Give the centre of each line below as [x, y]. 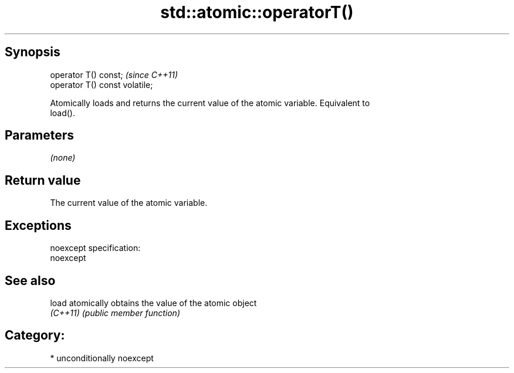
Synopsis [33, 52]
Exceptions [38, 225]
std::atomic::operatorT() [257, 12]
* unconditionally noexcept [102, 358]
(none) [63, 158]
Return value [43, 180]
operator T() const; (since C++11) [114, 74]
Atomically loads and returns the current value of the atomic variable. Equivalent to [210, 103]
